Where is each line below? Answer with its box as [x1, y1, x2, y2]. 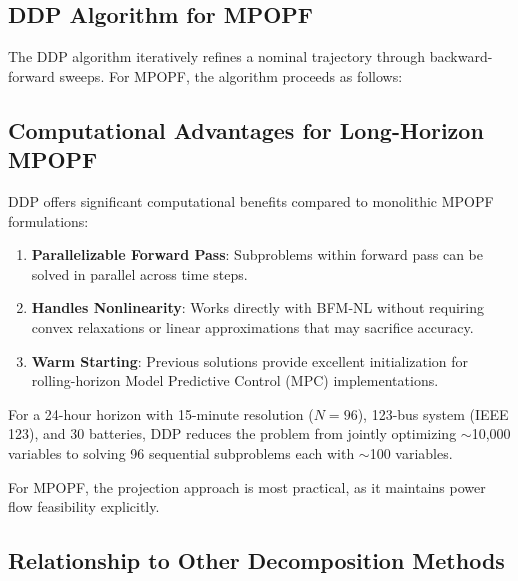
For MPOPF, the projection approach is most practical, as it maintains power [8, 476, 486, 497]
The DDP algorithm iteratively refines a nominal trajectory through [8, 46, 426, 67]
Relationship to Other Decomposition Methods [8, 545, 505, 576]
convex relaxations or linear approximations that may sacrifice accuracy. [31, 316, 474, 337]
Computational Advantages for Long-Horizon [8, 114, 484, 145]
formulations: [8, 210, 89, 231]
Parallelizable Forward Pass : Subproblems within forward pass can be [31, 244, 483, 265]
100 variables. [369, 442, 453, 463]
